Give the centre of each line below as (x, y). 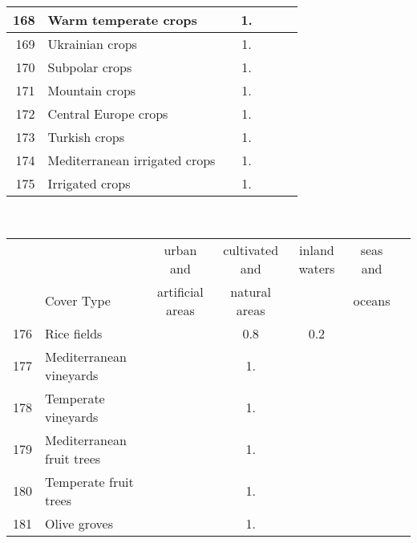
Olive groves (79, 523)
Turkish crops (86, 137)
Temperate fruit (89, 481)
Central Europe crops (108, 113)
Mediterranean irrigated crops (132, 160)
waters (317, 268)
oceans (372, 301)
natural (251, 291)
